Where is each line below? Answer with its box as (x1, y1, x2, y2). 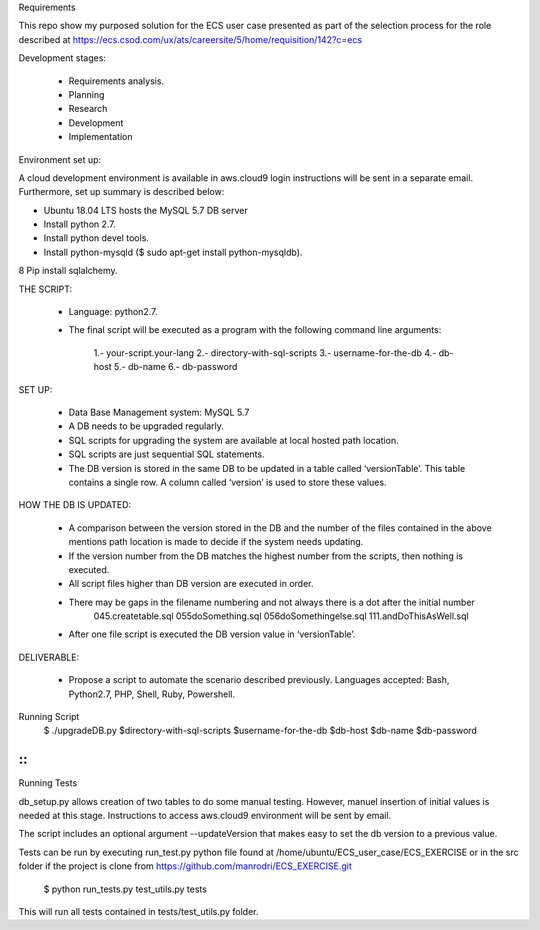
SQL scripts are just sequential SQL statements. (68, 448, 265, 460)
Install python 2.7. (43, 218, 117, 230)
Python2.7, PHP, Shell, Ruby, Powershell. (68, 688, 236, 700)
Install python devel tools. (43, 232, 150, 244)
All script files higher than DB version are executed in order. (68, 578, 314, 590)
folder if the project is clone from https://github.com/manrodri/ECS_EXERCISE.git (18, 860, 352, 872)
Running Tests (18, 777, 78, 789)
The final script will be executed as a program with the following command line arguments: (68, 324, 442, 336)
